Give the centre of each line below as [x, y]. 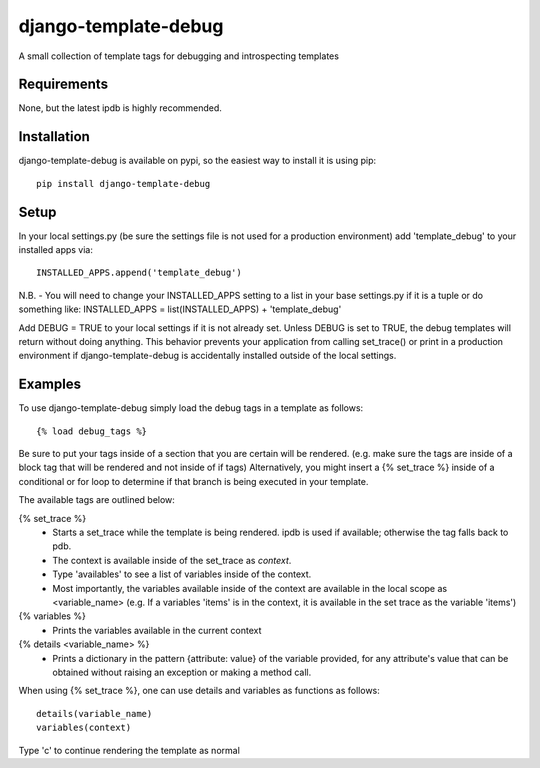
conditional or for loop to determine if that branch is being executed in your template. [193, 481]
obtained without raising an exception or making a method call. [182, 672]
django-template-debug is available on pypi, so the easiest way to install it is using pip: [197, 161]
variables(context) [84, 728]
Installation [54, 136]
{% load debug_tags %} [92, 431]
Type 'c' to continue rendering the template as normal [129, 750]
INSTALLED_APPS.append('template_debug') [139, 273]
